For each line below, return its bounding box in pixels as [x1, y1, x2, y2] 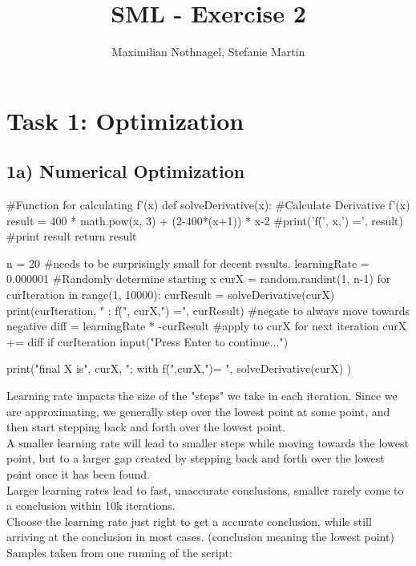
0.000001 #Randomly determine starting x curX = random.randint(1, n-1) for [6, 270, 391, 287]
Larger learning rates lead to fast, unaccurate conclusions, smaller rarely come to [6, 481, 404, 498]
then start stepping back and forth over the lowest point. [6, 418, 286, 435]
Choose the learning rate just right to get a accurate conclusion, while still [6, 512, 372, 529]
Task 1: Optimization [6, 103, 244, 136]
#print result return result [6, 228, 137, 245]
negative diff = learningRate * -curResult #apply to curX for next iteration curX [6, 317, 407, 334]
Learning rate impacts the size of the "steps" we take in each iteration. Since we [6, 387, 398, 404]
